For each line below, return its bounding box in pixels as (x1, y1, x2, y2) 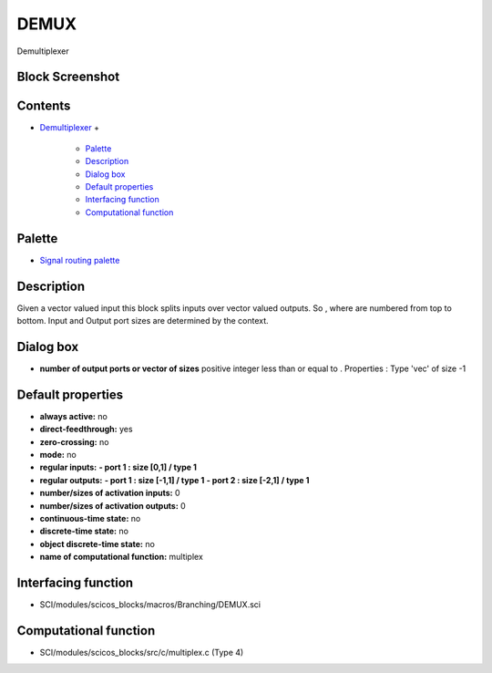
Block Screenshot (16, 69, 120, 85)
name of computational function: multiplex (39, 552, 204, 563)
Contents (16, 98, 71, 114)
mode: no (39, 450, 77, 460)
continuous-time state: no (39, 513, 141, 523)
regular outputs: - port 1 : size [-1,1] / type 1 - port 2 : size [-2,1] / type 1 (39, 474, 310, 485)
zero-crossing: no (39, 436, 109, 447)
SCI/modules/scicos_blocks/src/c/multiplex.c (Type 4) (39, 647, 244, 657)
